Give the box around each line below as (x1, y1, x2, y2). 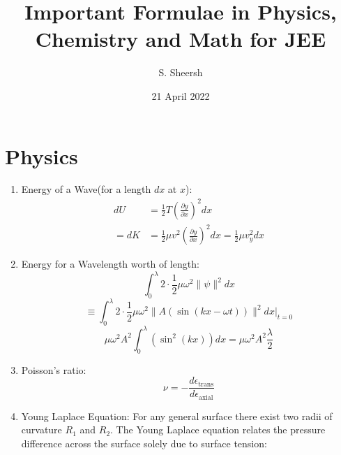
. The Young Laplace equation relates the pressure (110, 422, 326, 437)
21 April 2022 (151, 88, 210, 103)
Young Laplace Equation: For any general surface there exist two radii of (21, 408, 333, 423)
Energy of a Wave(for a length (21, 182, 151, 196)
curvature (21, 422, 62, 437)
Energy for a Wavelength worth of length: (21, 257, 199, 271)
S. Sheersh (158, 65, 203, 80)
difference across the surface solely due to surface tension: (21, 435, 267, 450)
